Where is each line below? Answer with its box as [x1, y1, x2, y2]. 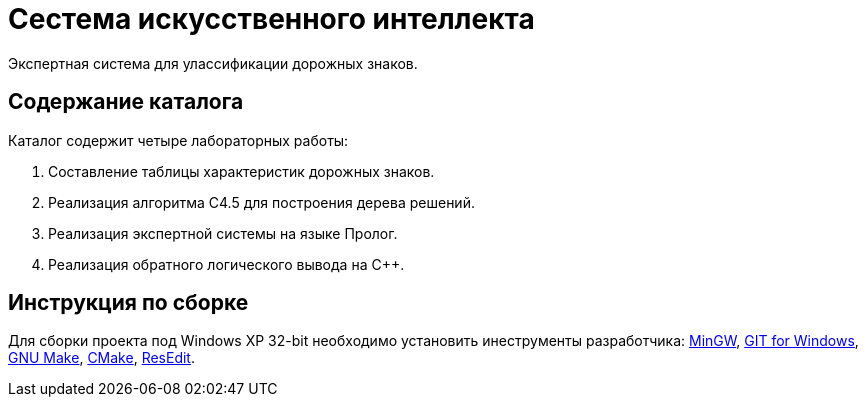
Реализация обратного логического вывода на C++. [48, 255, 405, 273]
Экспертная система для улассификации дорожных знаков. [8, 54, 418, 72]
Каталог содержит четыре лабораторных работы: [8, 131, 349, 149]
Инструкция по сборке [8, 290, 249, 316]
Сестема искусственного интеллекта [8, 2, 535, 36]
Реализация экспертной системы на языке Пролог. [48, 224, 398, 242]
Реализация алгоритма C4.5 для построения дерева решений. [48, 193, 475, 211]
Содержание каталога [8, 89, 244, 115]
